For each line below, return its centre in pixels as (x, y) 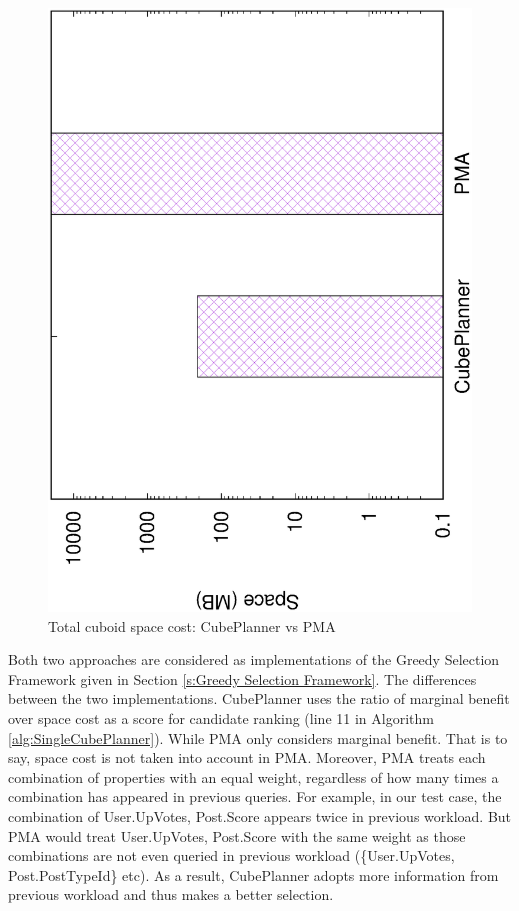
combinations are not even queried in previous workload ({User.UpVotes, (231, 855)
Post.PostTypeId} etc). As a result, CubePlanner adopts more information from (253, 874)
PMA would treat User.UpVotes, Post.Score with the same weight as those (237, 835)
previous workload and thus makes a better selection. (171, 894)
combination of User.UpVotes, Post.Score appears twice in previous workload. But (260, 816)
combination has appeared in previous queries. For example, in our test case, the (255, 796)
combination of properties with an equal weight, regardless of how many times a (253, 776)
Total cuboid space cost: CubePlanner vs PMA (192, 625)
